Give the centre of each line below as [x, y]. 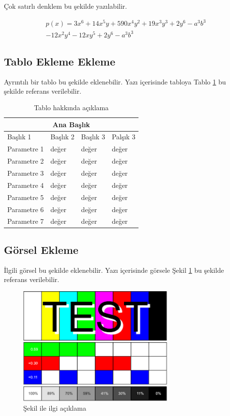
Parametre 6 [26, 209]
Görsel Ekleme [41, 249]
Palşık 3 [123, 137]
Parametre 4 [26, 185]
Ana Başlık [71, 124]
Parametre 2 [26, 161]
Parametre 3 [26, 173]
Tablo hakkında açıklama [71, 108]
